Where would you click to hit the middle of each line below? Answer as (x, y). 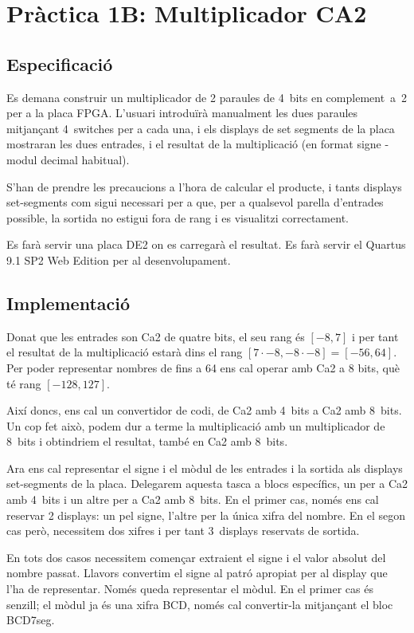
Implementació (68, 303)
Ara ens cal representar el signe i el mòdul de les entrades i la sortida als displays (205, 468)
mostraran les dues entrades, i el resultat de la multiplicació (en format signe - (198, 144)
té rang (24, 383)
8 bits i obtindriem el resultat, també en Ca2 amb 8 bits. (147, 441)
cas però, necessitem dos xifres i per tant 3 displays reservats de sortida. (183, 531)
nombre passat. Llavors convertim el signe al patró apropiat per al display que (197, 573)
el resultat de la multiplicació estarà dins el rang (125, 352)
